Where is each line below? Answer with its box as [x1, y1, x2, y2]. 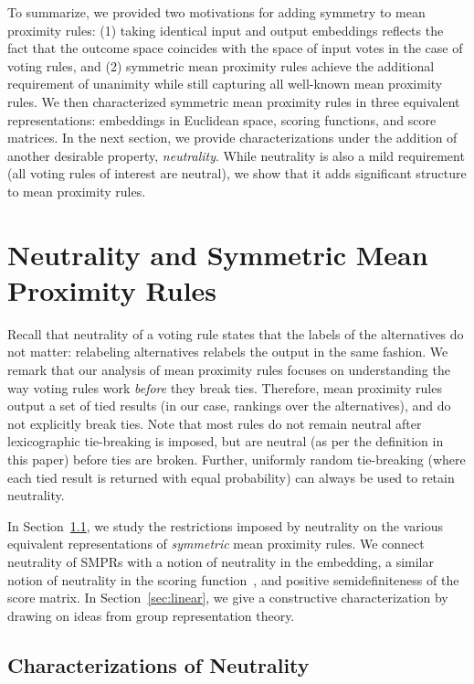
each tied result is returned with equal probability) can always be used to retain [7, 467, 455, 486]
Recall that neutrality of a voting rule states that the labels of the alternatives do [7, 324, 464, 343]
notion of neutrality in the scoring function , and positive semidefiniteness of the [7, 570, 459, 589]
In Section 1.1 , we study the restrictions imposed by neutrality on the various [7, 516, 443, 535]
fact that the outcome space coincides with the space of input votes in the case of [7, 38, 463, 58]
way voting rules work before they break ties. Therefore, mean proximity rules [7, 378, 442, 397]
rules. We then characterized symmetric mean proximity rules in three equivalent [7, 91, 460, 111]
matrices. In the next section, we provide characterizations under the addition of [7, 128, 458, 147]
